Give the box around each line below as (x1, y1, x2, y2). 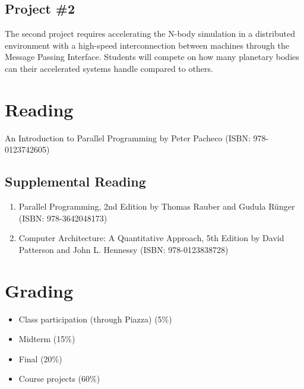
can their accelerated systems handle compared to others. (5, 62, 213, 74)
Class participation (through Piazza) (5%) (18, 312, 172, 325)
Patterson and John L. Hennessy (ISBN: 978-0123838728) (18, 243, 229, 255)
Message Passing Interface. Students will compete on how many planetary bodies (5, 50, 299, 63)
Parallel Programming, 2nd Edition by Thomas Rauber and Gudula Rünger (18, 200, 295, 213)
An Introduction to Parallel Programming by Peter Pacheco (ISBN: (5, 131, 251, 144)
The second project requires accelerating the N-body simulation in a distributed (5, 27, 295, 40)
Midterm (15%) (18, 333, 75, 345)
